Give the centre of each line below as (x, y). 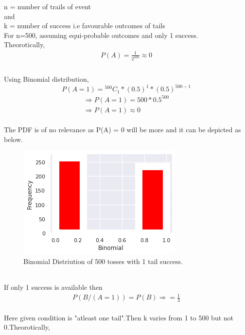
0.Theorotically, (27, 327)
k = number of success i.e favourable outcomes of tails (85, 26)
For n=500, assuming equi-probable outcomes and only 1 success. (101, 35)
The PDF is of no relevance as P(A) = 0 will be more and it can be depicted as (122, 130)
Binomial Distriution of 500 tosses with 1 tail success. (103, 261)
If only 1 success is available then (53, 287)
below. (13, 139)
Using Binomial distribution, (46, 79)
